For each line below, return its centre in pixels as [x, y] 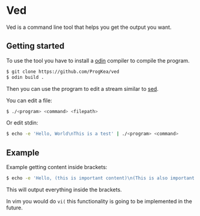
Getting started [35, 46]
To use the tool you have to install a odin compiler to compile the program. [98, 60]
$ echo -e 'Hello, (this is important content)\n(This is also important [101, 178]
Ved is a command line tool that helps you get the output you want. [89, 27]
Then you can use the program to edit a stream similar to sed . [83, 88]
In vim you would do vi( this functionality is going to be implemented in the [99, 201]
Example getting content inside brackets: [57, 167]
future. [14, 208]
